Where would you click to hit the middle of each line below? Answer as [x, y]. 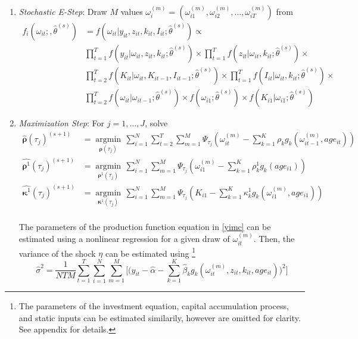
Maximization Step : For [62, 123]
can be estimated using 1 [150, 252]
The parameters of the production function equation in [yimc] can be [145, 226]
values [132, 11]
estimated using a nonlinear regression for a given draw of [124, 239]
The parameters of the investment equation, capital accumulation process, [154, 306]
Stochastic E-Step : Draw [63, 11]
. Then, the [274, 239]
